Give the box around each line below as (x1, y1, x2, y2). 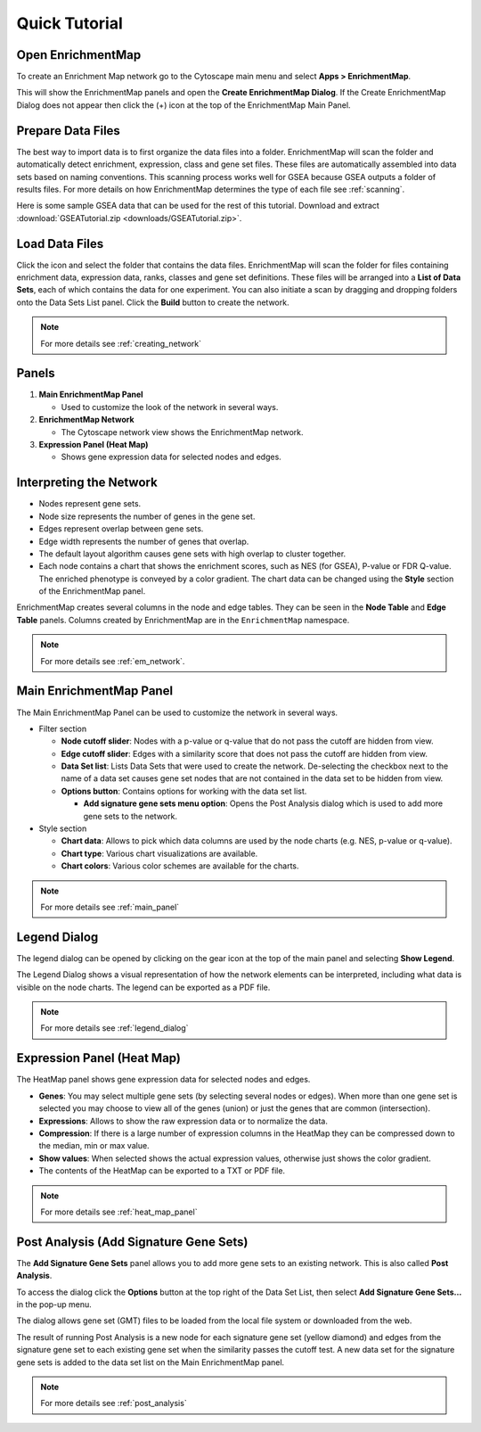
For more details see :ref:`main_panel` (40, 901, 180, 912)
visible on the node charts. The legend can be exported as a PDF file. (16, 982, 271, 992)
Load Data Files (16, 236, 104, 251)
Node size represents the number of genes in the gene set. (38, 511, 256, 522)
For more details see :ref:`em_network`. (40, 655, 185, 666)
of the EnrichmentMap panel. (38, 586, 146, 597)
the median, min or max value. (38, 1140, 151, 1151)
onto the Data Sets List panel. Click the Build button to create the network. (16, 297, 289, 308)
